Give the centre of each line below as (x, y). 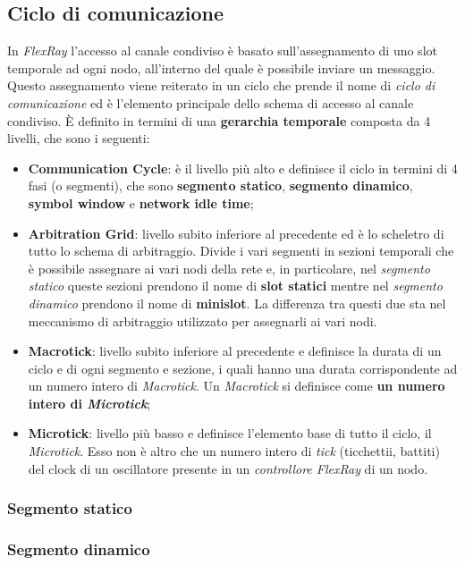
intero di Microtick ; (89, 403)
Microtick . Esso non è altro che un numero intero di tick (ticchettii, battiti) (234, 451)
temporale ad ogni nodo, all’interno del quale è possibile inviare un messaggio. (221, 67)
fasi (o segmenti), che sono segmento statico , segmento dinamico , (220, 186)
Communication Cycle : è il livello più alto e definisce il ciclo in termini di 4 (243, 168)
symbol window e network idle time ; (141, 202)
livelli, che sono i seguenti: (79, 138)
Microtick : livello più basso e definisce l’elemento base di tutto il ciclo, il (230, 433)
